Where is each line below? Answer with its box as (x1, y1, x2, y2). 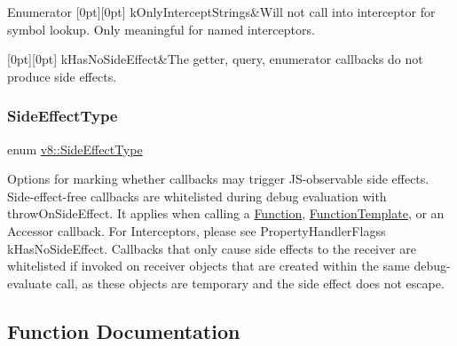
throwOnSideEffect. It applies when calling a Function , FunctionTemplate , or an (7, 204, 445, 223)
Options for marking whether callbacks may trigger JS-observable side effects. (7, 169, 429, 188)
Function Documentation (7, 317, 240, 344)
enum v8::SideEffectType (7, 139, 143, 158)
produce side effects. (7, 67, 117, 85)
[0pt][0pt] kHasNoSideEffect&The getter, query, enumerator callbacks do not (7, 50, 423, 68)
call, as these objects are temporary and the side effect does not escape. (55, 273, 445, 292)
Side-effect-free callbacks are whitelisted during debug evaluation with (7, 186, 387, 205)
